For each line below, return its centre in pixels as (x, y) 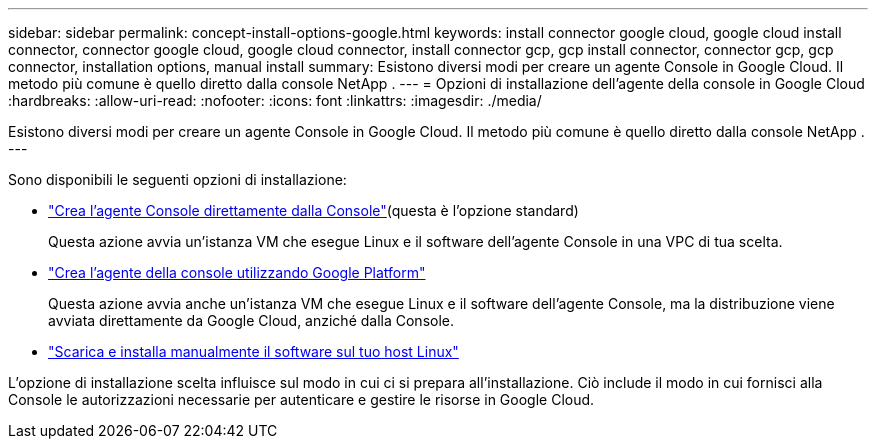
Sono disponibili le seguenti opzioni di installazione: (177, 179)
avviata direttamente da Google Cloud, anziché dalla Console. (251, 320)
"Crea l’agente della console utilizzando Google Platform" (237, 272)
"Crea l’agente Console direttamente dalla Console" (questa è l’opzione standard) (313, 210)
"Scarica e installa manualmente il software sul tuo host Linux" (253, 351)
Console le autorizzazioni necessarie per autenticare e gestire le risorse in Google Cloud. (301, 399)
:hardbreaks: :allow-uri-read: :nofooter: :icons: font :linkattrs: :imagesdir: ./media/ (275, 100)
